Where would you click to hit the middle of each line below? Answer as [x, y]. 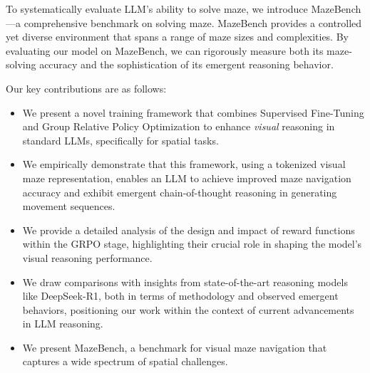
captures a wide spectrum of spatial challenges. [125, 361]
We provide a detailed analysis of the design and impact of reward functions [189, 230]
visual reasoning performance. [87, 257]
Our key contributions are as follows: [86, 88]
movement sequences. [69, 206]
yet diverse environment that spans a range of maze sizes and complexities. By [177, 37]
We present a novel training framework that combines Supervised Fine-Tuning [193, 112]
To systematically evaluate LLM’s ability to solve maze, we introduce [157, 9]
